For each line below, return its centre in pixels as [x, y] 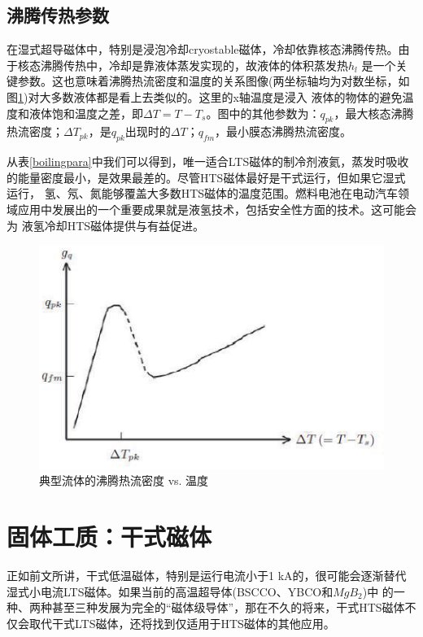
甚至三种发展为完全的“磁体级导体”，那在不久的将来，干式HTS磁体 [228, 607]
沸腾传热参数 [58, 15]
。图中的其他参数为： [263, 113]
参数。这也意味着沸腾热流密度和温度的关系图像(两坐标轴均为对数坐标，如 [214, 81]
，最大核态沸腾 [374, 113]
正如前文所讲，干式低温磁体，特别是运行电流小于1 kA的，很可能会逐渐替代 [207, 575]
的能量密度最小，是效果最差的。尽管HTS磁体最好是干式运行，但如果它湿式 [206, 177]
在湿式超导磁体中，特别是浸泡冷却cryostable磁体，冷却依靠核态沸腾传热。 [203, 49]
